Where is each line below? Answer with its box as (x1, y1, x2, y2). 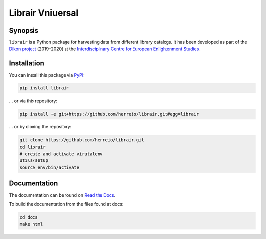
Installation (9, 59, 44, 68)
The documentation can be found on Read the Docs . (9, 192, 116, 198)
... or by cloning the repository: (9, 124, 72, 130)
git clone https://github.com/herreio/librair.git (19, 137, 145, 143)
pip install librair (19, 85, 69, 91)
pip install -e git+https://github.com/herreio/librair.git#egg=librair (19, 111, 199, 117)
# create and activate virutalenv (19, 151, 103, 157)
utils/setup (19, 158, 49, 163)
